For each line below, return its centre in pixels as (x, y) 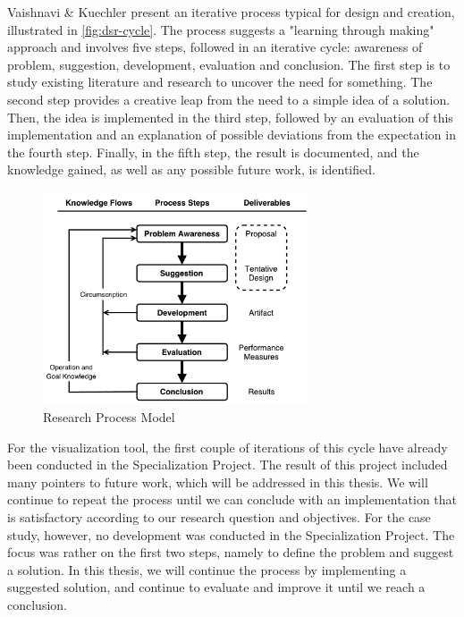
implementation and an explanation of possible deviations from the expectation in (232, 135)
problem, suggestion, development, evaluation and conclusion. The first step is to (229, 64)
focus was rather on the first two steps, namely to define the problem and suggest (231, 552)
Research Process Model (109, 417)
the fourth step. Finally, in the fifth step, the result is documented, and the (213, 152)
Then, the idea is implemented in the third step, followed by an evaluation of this (230, 117)
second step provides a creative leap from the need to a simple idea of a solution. (229, 99)
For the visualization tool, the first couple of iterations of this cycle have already (228, 447)
